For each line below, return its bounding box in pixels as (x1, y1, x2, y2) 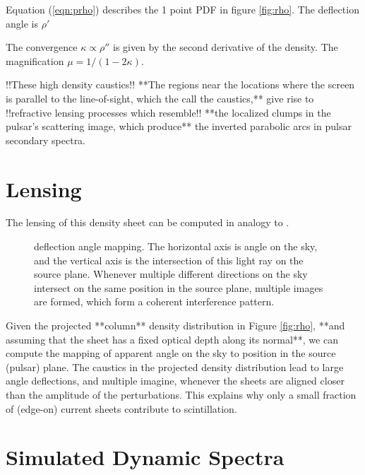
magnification (6, 53, 64, 68)
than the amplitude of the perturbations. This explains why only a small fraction (6, 387, 357, 401)
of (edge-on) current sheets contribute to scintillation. (6, 401, 237, 416)
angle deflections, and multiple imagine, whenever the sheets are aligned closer (6, 373, 345, 388)
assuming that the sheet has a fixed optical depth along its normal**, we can (6, 332, 338, 346)
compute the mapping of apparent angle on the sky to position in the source (6, 346, 336, 360)
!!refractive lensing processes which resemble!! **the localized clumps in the (6, 105, 331, 119)
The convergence (6, 40, 78, 54)
